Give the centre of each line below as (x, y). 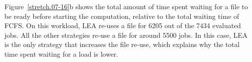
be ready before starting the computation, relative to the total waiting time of (122, 16)
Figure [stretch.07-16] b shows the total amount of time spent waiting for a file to (126, 6)
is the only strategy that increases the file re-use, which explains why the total (122, 44)
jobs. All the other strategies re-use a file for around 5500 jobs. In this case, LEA (126, 35)
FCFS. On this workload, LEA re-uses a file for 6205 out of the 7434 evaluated (123, 25)
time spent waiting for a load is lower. (61, 54)
